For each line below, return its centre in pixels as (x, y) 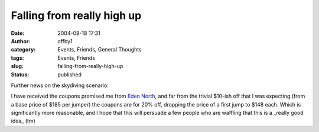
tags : (17, 58)
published (70, 75)
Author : (21, 41)
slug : (17, 66)
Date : (18, 33)
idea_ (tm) (23, 121)
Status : (20, 75)
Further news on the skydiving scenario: (60, 85)
